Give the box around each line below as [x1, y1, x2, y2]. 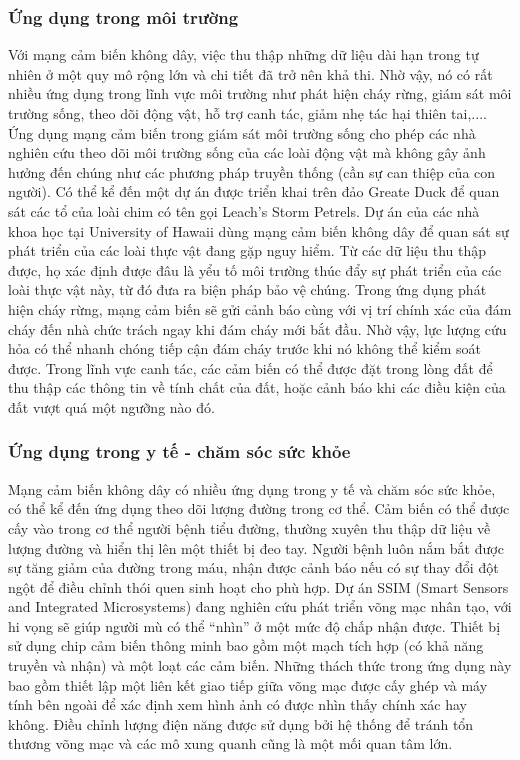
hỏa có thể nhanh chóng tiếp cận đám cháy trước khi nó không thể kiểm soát [8, 338, 482, 359]
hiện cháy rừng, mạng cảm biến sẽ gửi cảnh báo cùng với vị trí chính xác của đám [8, 298, 512, 319]
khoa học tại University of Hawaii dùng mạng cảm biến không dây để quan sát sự [8, 220, 509, 241]
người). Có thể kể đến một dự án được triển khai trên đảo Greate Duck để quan [8, 181, 500, 202]
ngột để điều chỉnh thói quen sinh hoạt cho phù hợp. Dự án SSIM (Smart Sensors [8, 576, 509, 597]
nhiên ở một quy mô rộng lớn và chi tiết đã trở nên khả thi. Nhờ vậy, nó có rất [8, 63, 493, 84]
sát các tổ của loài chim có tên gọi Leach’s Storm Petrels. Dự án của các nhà [8, 200, 480, 221]
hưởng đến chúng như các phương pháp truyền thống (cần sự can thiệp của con [8, 161, 496, 182]
